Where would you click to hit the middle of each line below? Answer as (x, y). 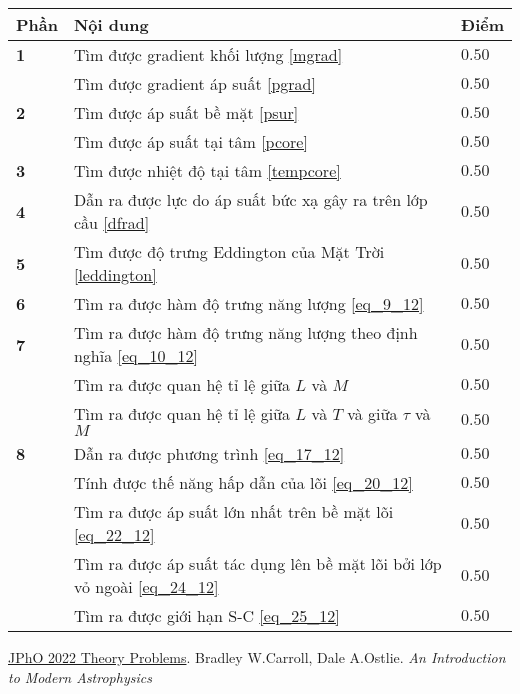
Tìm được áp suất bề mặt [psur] (186, 112)
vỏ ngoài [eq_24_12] (146, 586)
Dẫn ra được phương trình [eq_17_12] (209, 453)
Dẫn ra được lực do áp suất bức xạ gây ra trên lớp (250, 199)
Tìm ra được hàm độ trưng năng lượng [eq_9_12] (248, 303)
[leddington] (115, 274)
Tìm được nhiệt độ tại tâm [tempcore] (207, 170)
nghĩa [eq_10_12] (135, 355)
